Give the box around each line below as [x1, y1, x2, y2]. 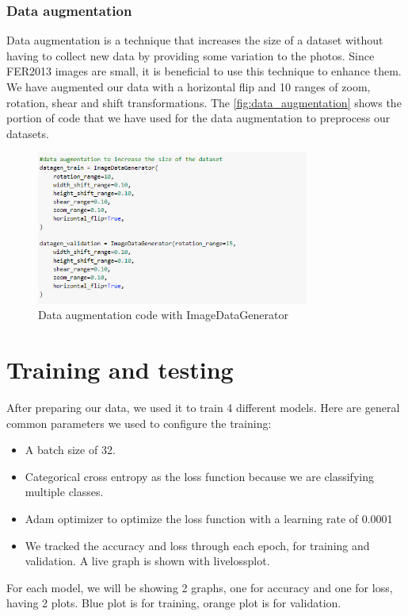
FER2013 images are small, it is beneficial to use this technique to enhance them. [6, 63, 402, 79]
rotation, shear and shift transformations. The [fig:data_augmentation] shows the [6, 94, 402, 110]
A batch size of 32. [25, 441, 116, 458]
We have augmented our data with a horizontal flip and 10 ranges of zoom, [6, 79, 371, 94]
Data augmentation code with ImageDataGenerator [38, 306, 288, 323]
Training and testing [6, 353, 234, 386]
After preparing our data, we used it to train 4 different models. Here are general [6, 398, 400, 415]
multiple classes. [25, 483, 104, 500]
